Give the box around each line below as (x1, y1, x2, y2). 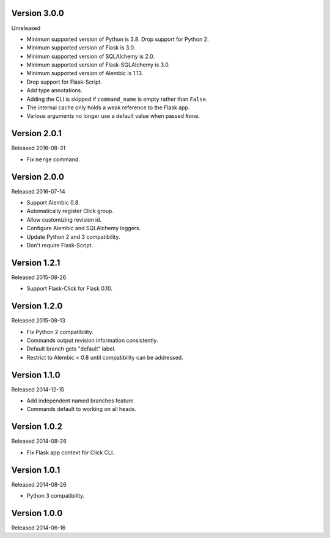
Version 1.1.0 (11, 369, 61, 380)
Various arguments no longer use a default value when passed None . (26, 112, 200, 120)
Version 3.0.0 (11, 8, 64, 18)
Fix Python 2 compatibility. (26, 328, 94, 335)
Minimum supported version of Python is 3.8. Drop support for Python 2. (26, 35, 209, 43)
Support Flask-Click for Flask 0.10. (26, 285, 113, 293)
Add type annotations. (26, 87, 82, 94)
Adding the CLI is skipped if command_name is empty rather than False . (26, 95, 208, 103)
